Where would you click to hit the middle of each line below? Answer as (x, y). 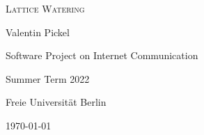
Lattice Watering (45, 8)
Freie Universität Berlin (56, 102)
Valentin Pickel (38, 32)
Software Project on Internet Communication (102, 55)
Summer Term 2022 (48, 78)
